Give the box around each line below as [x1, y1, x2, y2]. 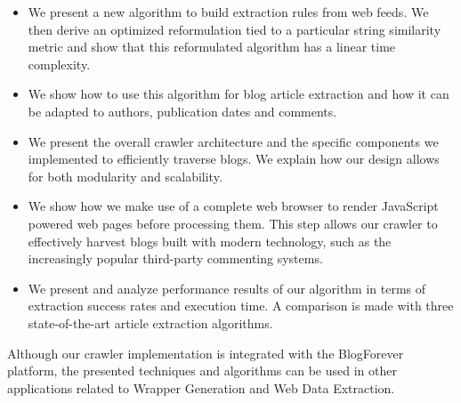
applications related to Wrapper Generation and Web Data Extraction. [7, 378, 395, 397]
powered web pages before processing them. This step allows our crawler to [28, 214, 438, 232]
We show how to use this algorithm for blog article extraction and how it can [28, 85, 449, 103]
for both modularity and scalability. [28, 166, 222, 185]
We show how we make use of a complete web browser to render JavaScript [28, 197, 439, 215]
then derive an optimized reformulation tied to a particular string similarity [28, 20, 441, 38]
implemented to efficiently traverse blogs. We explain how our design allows [28, 149, 440, 168]
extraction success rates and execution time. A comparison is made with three [28, 296, 454, 315]
